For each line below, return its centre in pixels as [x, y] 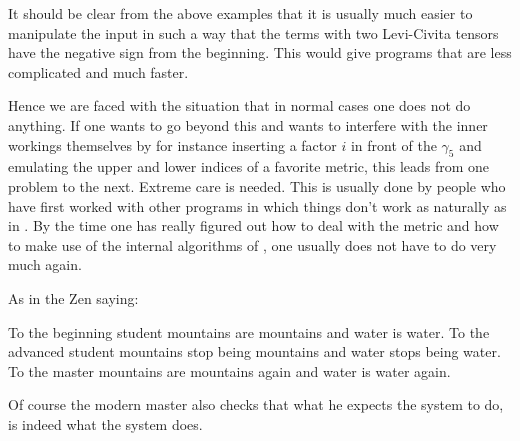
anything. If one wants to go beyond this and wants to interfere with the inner [248, 124]
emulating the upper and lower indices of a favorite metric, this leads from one [249, 166]
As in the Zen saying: [73, 297]
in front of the [393, 144]
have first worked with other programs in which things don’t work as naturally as [257, 205]
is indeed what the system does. [105, 423]
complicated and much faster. [98, 71]
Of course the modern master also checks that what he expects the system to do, [256, 404]
